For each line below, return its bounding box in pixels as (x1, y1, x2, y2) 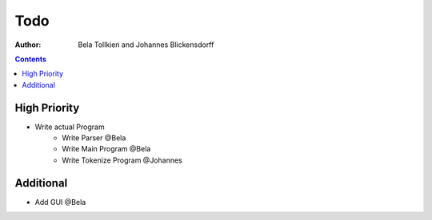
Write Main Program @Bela (62, 144, 151, 154)
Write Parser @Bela (62, 133, 126, 143)
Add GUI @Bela (34, 197, 86, 206)
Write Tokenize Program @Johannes (62, 155, 183, 165)
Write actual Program (34, 122, 105, 132)
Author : (14, 40, 42, 49)
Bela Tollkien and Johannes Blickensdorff (78, 40, 214, 49)
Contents (14, 54, 47, 64)
